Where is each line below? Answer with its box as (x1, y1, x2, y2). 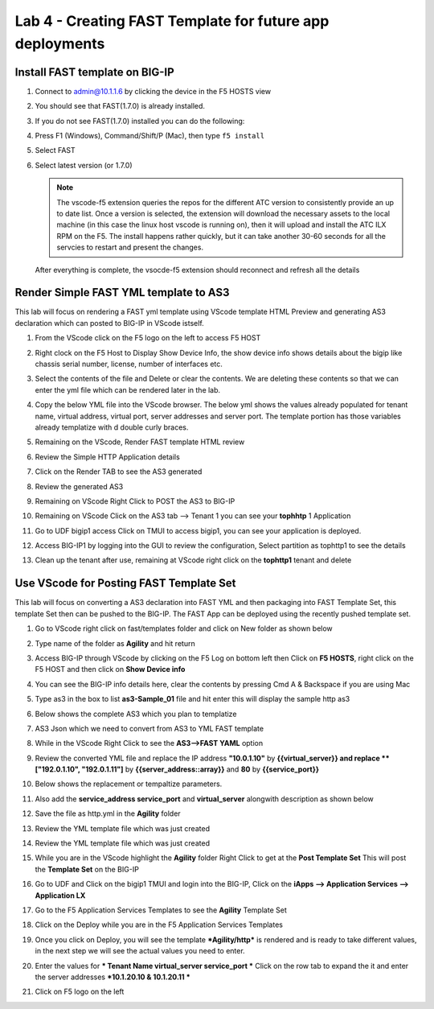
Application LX (35, 890, 86, 900)
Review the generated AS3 (35, 481, 124, 491)
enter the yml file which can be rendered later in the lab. (35, 385, 221, 394)
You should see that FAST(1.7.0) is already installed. (35, 101, 205, 111)
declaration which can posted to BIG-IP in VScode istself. (14, 318, 204, 327)
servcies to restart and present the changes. (56, 242, 204, 253)
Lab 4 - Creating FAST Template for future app (14, 12, 330, 30)
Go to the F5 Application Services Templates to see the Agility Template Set (35, 905, 287, 915)
